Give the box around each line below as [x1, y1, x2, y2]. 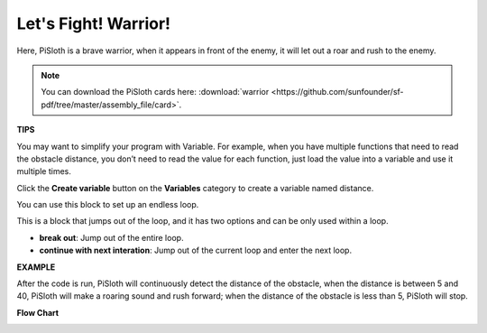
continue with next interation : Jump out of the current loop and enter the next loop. [39, 245, 352, 256]
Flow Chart [16, 307, 59, 318]
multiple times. [16, 166, 71, 177]
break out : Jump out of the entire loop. [39, 232, 184, 243]
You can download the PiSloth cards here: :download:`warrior [41, 87, 270, 97]
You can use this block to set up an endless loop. [16, 199, 199, 210]
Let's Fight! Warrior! [16, 14, 171, 33]
